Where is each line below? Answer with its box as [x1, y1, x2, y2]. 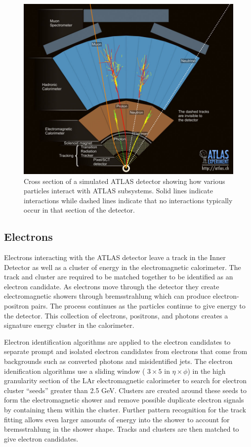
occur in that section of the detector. [24, 205, 135, 215]
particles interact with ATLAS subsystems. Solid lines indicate [24, 185, 213, 196]
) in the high [187, 365, 226, 376]
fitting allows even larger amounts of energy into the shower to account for [4, 414, 230, 424]
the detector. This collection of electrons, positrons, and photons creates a [4, 310, 228, 320]
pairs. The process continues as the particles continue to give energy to [31, 301, 246, 311]
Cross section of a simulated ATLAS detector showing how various [24, 176, 225, 186]
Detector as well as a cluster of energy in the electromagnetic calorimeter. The [4, 262, 241, 272]
